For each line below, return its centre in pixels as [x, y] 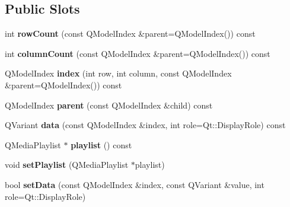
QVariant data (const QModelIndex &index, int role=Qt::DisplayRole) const [145, 125]
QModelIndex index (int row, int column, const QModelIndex [118, 73]
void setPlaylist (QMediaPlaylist [67, 165]
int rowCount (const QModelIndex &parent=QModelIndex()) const [130, 34]
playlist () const [101, 144]
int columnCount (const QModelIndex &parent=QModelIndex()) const [138, 53]
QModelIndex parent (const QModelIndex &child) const [109, 105]
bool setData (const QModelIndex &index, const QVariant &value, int [135, 184]
